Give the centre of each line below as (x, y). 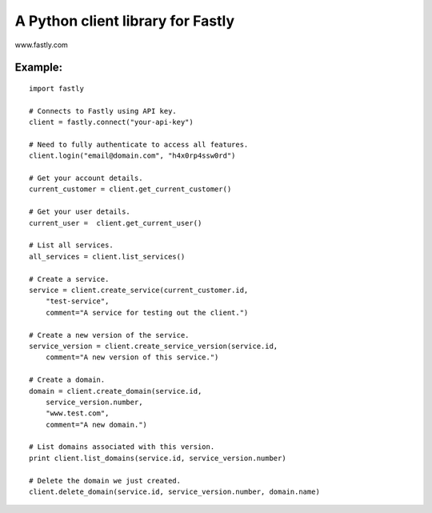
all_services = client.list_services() (107, 256)
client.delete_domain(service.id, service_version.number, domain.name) (174, 492)
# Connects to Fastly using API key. (103, 111)
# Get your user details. (80, 212)
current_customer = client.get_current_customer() (130, 189)
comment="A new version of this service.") (132, 357)
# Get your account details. (86, 178)
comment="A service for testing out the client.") (147, 313)
